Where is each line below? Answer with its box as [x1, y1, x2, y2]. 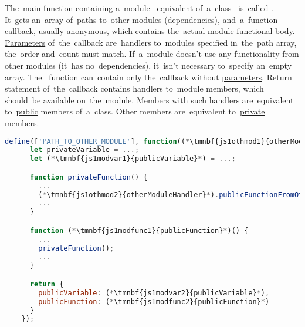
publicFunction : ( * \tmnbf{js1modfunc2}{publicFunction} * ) [38, 297, 270, 306]
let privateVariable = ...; [29, 146, 140, 154]
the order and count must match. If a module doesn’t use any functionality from [5, 48, 299, 60]
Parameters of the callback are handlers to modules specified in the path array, [5, 36, 297, 48]
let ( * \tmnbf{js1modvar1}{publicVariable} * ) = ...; [29, 154, 236, 163]
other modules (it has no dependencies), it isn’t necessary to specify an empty [5, 59, 292, 71]
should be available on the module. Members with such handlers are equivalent [5, 93, 294, 106]
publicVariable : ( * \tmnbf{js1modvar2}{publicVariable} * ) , [38, 288, 270, 297]
